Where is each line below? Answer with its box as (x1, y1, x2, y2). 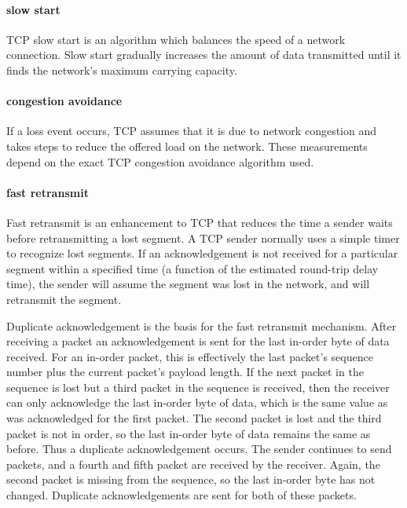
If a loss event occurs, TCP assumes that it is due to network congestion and (6, 122, 377, 139)
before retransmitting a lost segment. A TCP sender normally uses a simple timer (6, 229, 400, 246)
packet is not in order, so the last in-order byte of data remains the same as (6, 425, 371, 441)
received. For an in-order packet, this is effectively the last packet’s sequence (6, 348, 373, 364)
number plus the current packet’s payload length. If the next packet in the (6, 364, 364, 380)
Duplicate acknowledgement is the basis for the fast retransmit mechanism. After (6, 317, 397, 334)
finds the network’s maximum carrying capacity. (6, 61, 237, 78)
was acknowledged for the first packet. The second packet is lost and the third (6, 410, 382, 426)
